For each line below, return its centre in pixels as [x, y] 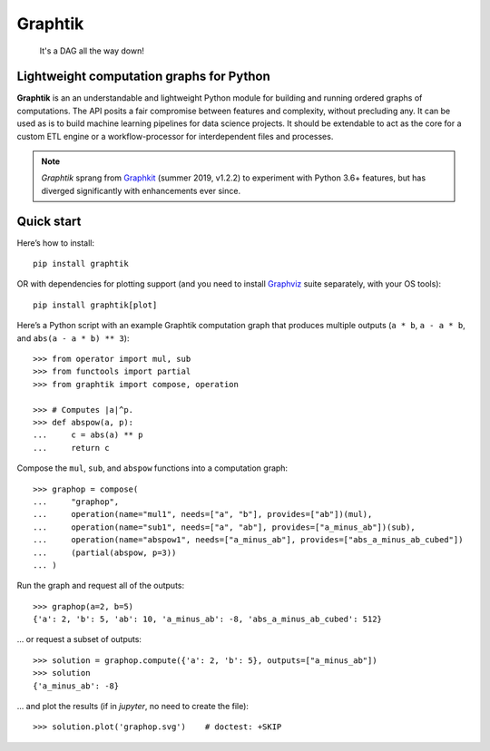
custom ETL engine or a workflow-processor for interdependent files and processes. [175, 136]
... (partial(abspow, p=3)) [105, 552]
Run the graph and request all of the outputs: [101, 586]
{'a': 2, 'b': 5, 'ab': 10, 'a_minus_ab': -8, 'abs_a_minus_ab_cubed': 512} [208, 619]
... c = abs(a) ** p [88, 435]
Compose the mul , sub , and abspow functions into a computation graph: [152, 468]
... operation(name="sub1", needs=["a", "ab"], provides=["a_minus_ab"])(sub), [225, 527]
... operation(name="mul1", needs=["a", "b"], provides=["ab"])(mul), [203, 514]
